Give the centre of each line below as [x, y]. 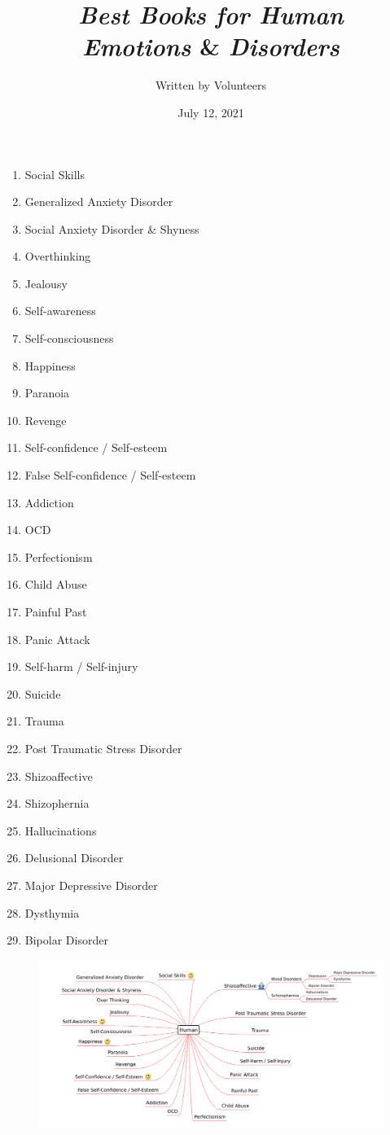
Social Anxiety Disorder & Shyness [112, 228]
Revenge [46, 420]
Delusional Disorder [74, 858]
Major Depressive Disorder [91, 885]
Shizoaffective [59, 776]
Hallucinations [61, 830]
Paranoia [47, 393]
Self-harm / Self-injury [81, 666]
